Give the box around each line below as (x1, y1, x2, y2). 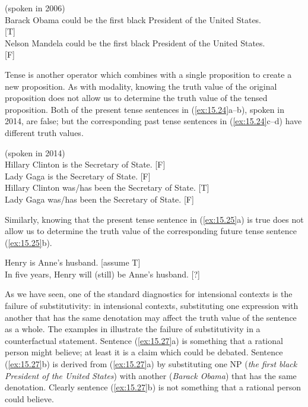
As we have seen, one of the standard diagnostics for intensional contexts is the (5, 288, 293, 300)
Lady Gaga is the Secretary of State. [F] (5, 169, 151, 182)
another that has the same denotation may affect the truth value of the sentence (5, 311, 297, 323)
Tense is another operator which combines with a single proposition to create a (5, 68, 292, 80)
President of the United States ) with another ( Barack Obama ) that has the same (5, 369, 297, 381)
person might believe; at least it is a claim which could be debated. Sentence (5, 346, 283, 358)
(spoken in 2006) (5, 2, 65, 14)
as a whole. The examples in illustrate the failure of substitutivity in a (5, 323, 261, 335)
